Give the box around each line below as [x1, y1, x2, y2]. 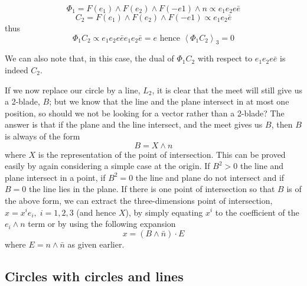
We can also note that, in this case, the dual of [5, 52, 174, 64]
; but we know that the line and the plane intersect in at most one [49, 95, 289, 108]
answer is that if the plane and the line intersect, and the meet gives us [5, 118, 263, 131]
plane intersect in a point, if [5, 171, 106, 183]
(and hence [76, 206, 116, 218]
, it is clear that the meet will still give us [152, 83, 302, 96]
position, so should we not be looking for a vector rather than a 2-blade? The [5, 106, 285, 119]
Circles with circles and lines [5, 266, 184, 285]
